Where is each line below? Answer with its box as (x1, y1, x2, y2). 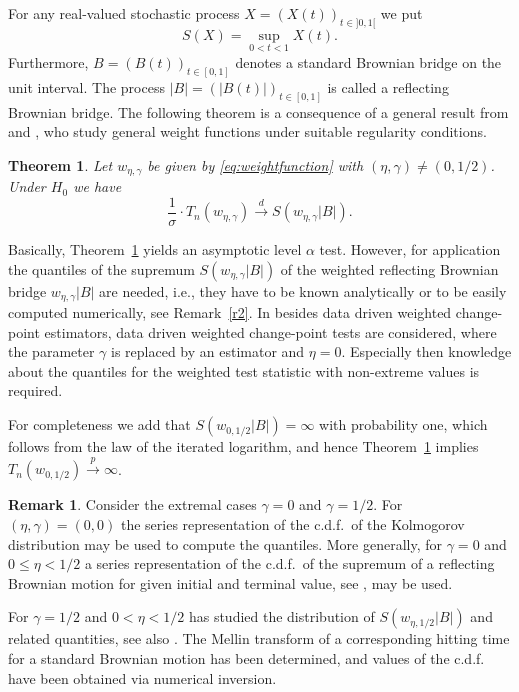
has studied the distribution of (188, 606, 375, 627)
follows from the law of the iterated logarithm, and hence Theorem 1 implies (8, 436, 479, 457)
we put (380, 3, 423, 23)
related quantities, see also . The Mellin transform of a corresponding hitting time (8, 628, 510, 649)
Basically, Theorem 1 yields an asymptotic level (8, 239, 302, 260)
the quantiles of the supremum (8, 258, 195, 279)
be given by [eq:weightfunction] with (147, 154, 364, 175)
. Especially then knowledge (341, 341, 512, 362)
